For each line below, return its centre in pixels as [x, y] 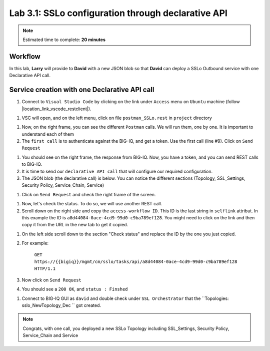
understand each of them [48, 134]
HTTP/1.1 [45, 269]
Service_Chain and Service [50, 335]
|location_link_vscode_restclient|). [56, 109]
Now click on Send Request [52, 280]
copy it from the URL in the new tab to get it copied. [75, 225]
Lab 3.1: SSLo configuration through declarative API [118, 13]
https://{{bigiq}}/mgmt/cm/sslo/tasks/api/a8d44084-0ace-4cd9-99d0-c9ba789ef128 [136, 261]
